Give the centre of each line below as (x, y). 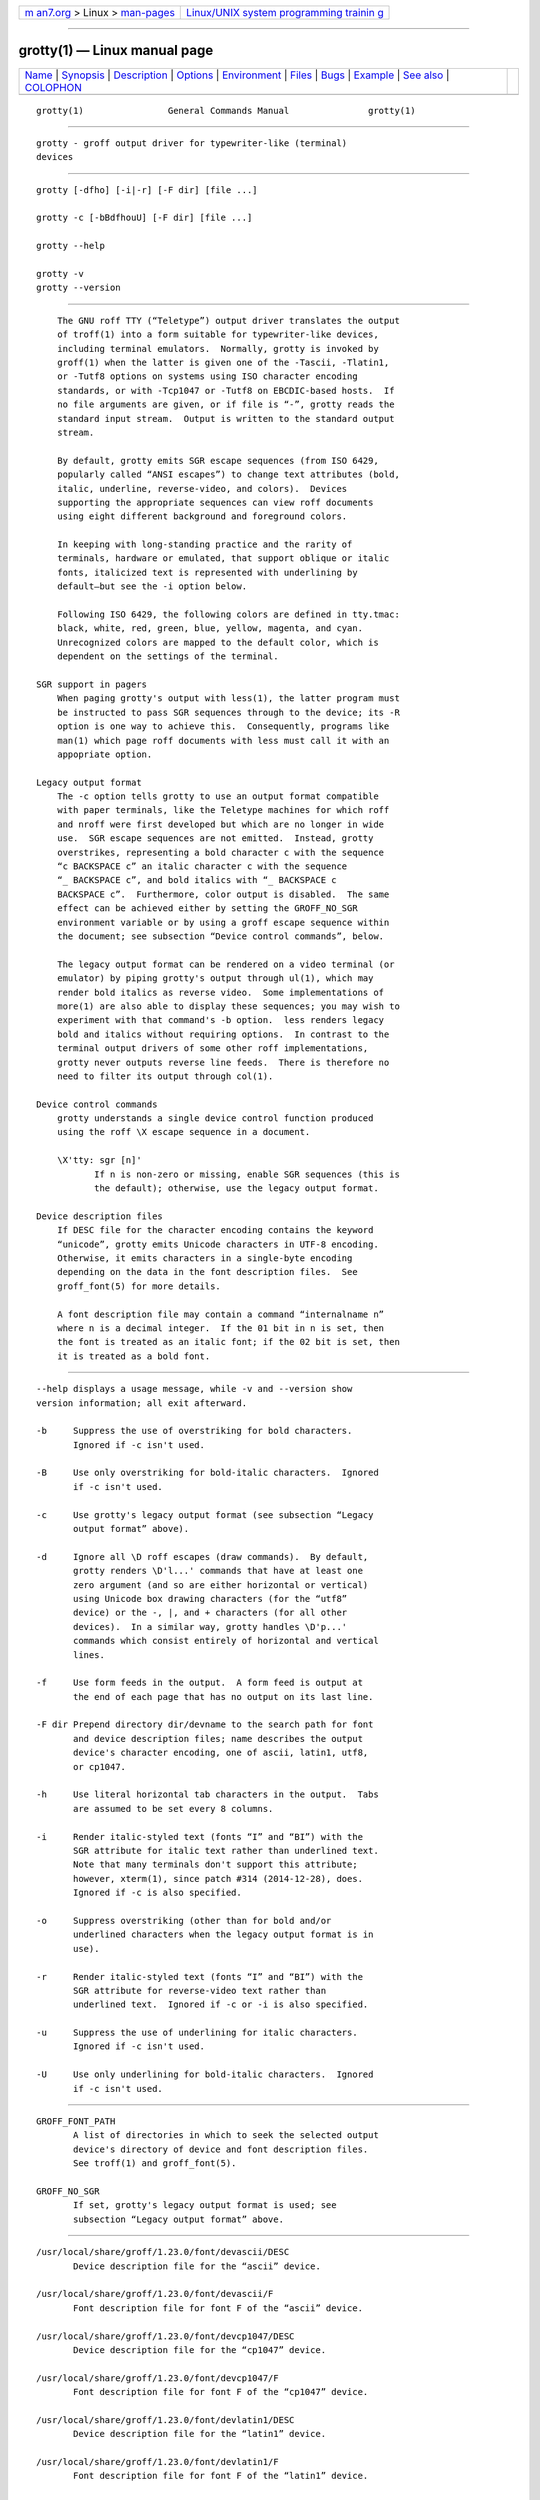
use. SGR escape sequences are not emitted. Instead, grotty (215, 838)
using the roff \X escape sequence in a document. (183, 1132)
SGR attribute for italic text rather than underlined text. (226, 1850)
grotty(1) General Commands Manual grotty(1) (226, 110)
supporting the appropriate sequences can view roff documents (215, 502)
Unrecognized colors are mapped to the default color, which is (217, 642)
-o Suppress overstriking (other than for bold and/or (184, 1920)
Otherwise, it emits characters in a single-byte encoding (204, 1258)
